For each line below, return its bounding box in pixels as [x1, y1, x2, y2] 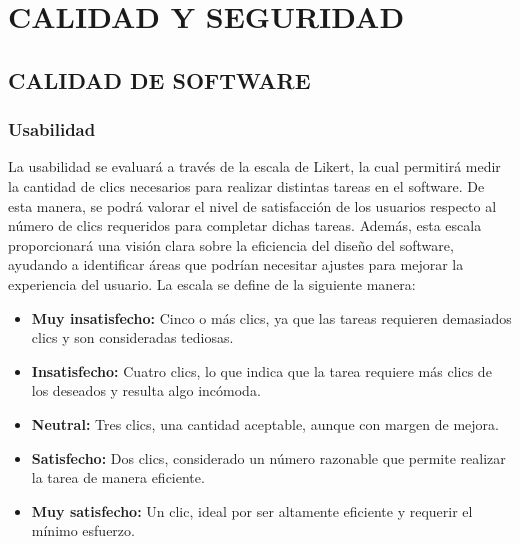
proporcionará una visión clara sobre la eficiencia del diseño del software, [8, 234, 454, 255]
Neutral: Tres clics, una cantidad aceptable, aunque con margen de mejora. [31, 413, 499, 434]
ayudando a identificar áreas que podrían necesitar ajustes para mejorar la [8, 254, 464, 275]
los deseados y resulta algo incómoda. [31, 380, 261, 401]
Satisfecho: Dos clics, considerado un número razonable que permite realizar [31, 447, 506, 468]
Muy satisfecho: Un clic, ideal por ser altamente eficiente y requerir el [31, 500, 473, 521]
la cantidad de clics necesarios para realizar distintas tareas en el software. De [8, 175, 485, 196]
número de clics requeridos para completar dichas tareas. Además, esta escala [8, 215, 482, 236]
